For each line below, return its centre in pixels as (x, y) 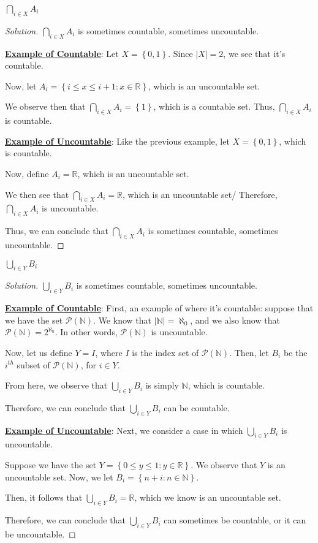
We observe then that (45, 106)
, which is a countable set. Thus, (214, 106)
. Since (180, 53)
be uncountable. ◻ (40, 534)
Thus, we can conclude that (57, 231)
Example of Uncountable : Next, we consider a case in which (124, 430)
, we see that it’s (254, 53)
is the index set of (165, 352)
